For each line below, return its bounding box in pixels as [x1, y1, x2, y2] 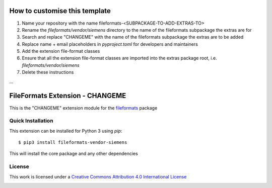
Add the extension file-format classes [22, 48, 100, 54]
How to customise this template [9, 7, 111, 15]
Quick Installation [9, 117, 53, 124]
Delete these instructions [22, 69, 74, 75]
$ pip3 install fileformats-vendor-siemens [18, 140, 127, 145]
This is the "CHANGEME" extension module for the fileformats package [9, 105, 158, 111]
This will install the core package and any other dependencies [9, 151, 138, 157]
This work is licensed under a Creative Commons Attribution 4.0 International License [9, 173, 187, 179]
